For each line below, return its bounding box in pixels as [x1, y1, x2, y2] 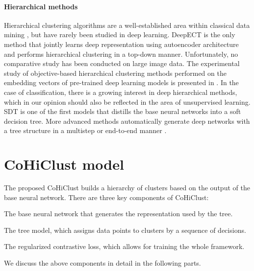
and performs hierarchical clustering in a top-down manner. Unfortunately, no [4, 48, 238, 59]
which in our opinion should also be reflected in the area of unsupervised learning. [4, 96, 251, 107]
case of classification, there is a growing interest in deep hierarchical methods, [4, 87, 237, 97]
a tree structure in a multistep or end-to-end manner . [4, 125, 167, 135]
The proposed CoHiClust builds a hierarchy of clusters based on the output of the [4, 182, 250, 193]
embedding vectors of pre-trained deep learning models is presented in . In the [4, 77, 239, 88]
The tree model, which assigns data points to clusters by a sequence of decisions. [4, 225, 246, 235]
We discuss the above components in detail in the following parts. [4, 258, 201, 268]
